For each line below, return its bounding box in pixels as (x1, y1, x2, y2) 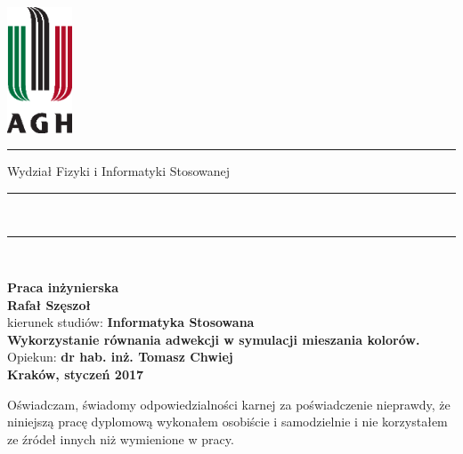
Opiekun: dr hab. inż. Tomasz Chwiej (7, 347, 233, 366)
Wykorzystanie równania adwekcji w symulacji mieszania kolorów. (7, 330, 420, 348)
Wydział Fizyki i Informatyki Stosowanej (7, 162, 231, 180)
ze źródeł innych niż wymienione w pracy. (7, 429, 234, 448)
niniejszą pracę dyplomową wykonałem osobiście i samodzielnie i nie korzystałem (7, 412, 448, 431)
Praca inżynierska (7, 278, 118, 297)
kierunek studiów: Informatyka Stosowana (7, 313, 255, 331)
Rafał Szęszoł (7, 295, 91, 314)
